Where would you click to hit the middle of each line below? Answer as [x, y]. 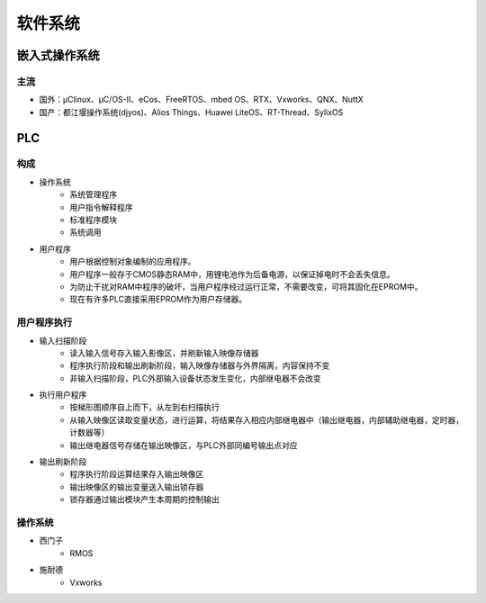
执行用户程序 [63, 395]
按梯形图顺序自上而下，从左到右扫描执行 [144, 407]
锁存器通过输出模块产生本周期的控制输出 [144, 499]
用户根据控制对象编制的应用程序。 [133, 262]
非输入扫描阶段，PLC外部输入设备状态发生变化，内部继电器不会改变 [195, 378]
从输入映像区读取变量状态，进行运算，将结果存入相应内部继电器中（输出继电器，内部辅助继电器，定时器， [266, 419]
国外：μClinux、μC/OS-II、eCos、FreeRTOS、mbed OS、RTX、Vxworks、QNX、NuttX [201, 100]
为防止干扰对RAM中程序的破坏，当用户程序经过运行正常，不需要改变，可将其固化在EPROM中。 [246, 286]
